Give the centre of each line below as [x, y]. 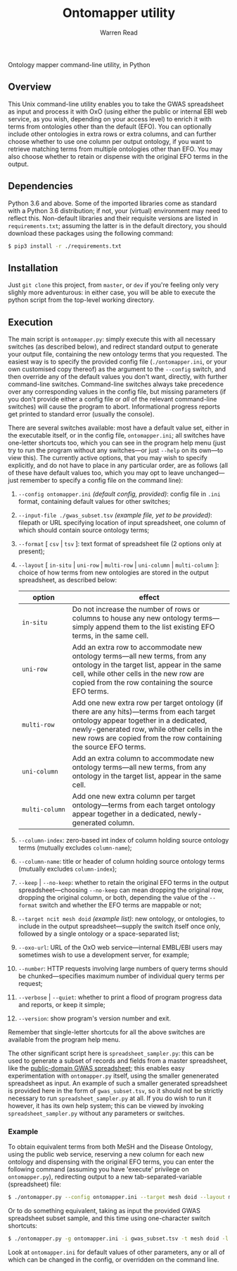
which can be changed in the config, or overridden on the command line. [114, 1260]
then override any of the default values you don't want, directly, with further [118, 377]
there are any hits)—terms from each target [144, 712]
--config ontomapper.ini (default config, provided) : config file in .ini [119, 494]
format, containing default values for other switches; [94, 502]
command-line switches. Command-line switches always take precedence [116, 384]
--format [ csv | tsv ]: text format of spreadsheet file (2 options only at [120, 544]
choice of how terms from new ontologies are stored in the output [114, 572]
